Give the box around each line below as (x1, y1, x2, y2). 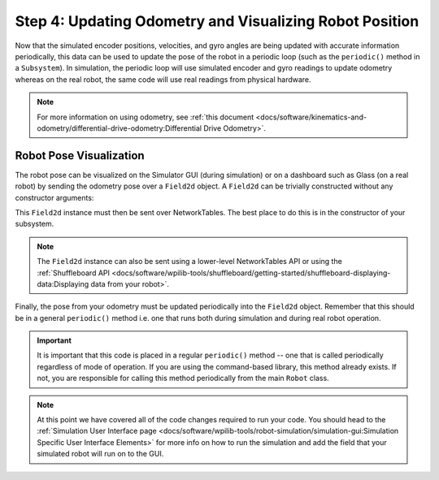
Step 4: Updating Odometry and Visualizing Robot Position (15, 12, 419, 30)
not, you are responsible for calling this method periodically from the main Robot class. (37, 374, 329, 383)
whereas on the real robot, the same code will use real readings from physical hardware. (15, 74, 312, 84)
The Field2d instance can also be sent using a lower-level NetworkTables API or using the (37, 257, 343, 266)
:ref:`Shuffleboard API (37, 268, 110, 278)
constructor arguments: (15, 192, 94, 202)
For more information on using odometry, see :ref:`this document (37, 112, 254, 122)
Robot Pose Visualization (15, 149, 146, 162)
